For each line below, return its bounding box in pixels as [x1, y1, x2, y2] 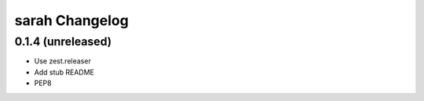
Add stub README [34, 67, 94, 77]
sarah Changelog [14, 12, 129, 29]
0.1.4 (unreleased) [14, 34, 112, 49]
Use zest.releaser [34, 56, 92, 66]
